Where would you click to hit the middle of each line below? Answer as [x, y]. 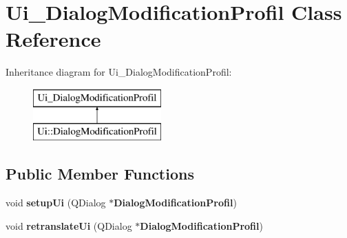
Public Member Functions [100, 174]
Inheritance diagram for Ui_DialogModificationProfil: [119, 72]
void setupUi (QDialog [56, 203]
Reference [53, 39]
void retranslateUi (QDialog [69, 225]
